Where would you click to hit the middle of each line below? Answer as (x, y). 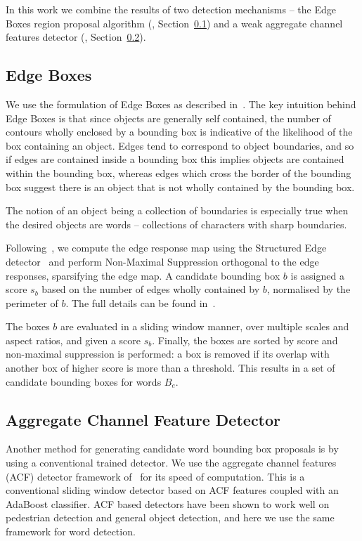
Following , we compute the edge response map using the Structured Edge (166, 248)
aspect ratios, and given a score (73, 340)
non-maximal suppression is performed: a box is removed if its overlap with (168, 354)
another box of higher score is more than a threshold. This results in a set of (170, 368)
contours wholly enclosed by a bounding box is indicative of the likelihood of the (179, 132)
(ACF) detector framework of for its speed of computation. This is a (155, 476)
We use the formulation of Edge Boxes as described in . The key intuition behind (181, 104)
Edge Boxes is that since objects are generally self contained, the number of (168, 118)
